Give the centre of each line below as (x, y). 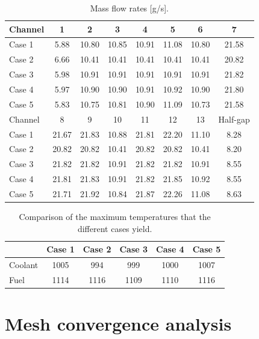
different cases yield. (115, 228)
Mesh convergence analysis (118, 324)
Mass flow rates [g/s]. (129, 8)
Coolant (24, 264)
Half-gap (234, 119)
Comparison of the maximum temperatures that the (115, 216)
